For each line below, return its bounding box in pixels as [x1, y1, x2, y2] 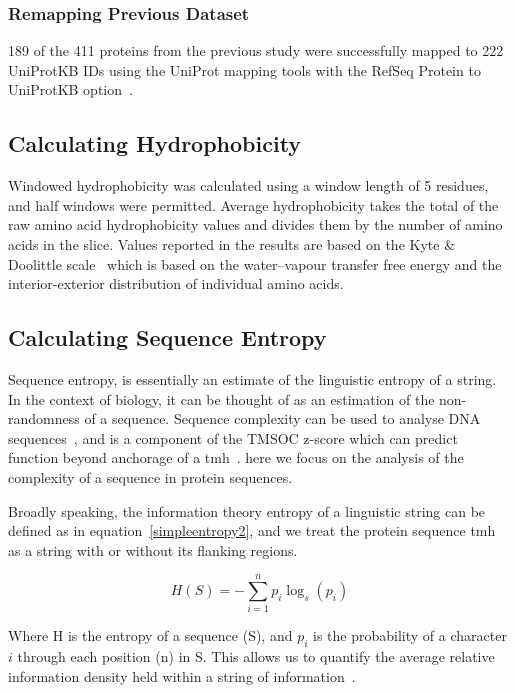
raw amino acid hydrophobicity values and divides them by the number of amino [8, 214, 503, 235]
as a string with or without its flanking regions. [8, 539, 298, 560]
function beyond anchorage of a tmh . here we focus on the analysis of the [8, 447, 464, 468]
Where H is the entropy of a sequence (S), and [8, 625, 293, 646]
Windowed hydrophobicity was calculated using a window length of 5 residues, [8, 175, 489, 196]
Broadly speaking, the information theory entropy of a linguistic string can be [8, 500, 486, 521]
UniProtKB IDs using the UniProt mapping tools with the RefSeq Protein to [8, 59, 481, 80]
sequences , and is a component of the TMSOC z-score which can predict [8, 427, 458, 448]
